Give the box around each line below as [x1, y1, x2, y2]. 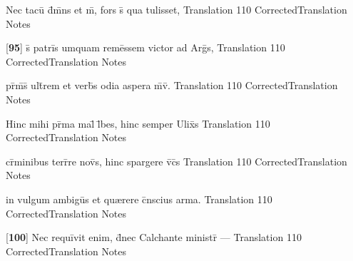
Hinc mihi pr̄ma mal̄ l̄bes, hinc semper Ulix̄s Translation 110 [6, 116, 270, 130]
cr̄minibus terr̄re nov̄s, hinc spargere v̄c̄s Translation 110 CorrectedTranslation [6, 153, 347, 168]
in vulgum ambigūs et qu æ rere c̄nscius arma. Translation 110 [6, 191, 272, 206]
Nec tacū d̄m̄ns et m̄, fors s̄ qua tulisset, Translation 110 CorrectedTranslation [6, 2, 347, 16]
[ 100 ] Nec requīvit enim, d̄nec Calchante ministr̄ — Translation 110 [6, 230, 302, 245]
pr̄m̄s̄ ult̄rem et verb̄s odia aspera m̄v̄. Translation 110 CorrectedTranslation [6, 78, 338, 93]
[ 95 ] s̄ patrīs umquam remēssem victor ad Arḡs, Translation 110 [6, 40, 285, 55]
